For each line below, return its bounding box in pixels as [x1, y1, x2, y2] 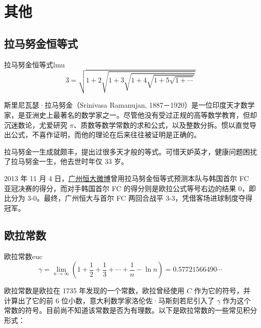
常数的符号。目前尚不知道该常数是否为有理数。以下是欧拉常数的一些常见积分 [4, 305, 257, 315]
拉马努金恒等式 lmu [4, 59, 65, 69]
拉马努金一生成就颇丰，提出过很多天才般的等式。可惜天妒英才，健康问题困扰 [4, 146, 257, 156]
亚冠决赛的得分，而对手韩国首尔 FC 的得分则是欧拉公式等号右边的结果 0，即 [4, 183, 256, 193]
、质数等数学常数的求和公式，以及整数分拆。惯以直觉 [73, 119, 249, 130]
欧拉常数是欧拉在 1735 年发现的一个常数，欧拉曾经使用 [4, 285, 185, 296]
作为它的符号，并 [194, 285, 250, 296]
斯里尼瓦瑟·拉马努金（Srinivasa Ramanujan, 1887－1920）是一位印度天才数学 [4, 100, 255, 110]
